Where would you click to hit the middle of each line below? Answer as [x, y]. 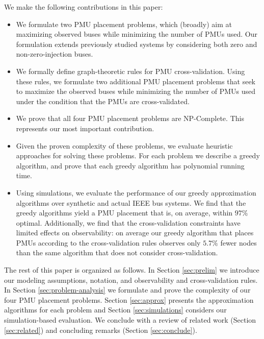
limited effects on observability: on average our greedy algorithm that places [135, 233]
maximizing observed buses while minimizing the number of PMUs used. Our [137, 34]
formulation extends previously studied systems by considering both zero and [137, 44]
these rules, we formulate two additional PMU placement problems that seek [136, 81]
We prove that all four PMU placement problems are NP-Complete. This [130, 118]
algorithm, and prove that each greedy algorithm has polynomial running [130, 165]
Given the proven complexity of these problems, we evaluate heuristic [124, 145]
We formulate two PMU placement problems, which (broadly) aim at [124, 24]
